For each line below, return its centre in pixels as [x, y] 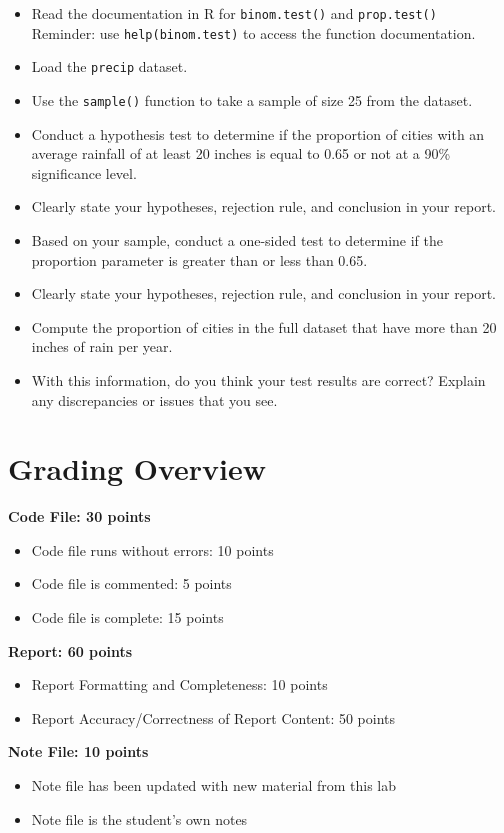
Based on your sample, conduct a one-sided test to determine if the [237, 240]
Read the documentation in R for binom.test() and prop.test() [234, 13]
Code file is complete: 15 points [127, 617]
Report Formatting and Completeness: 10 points [179, 684]
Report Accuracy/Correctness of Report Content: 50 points [213, 717]
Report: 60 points [70, 650]
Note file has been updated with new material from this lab [214, 785]
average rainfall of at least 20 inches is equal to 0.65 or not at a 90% [241, 153]
